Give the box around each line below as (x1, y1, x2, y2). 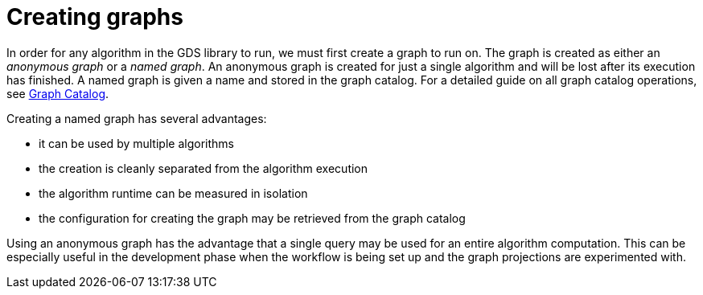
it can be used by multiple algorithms (39, 136, 234, 150)
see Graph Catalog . (6, 86, 109, 100)
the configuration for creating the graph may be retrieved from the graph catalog (39, 211, 466, 225)
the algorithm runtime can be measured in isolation (39, 186, 308, 200)
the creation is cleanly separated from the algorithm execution (39, 161, 368, 175)
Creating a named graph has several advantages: (6, 111, 267, 125)
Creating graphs (6, 3, 183, 31)
